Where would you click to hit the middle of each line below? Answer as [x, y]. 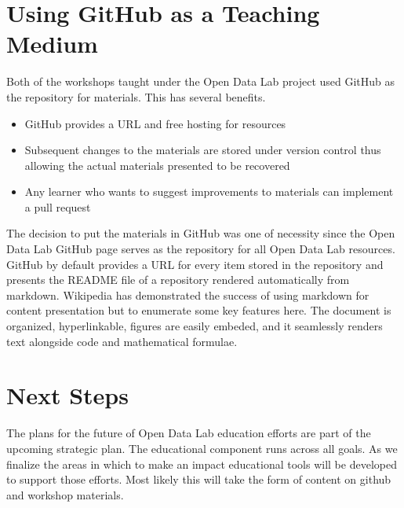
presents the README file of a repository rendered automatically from [178, 280]
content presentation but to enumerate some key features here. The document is [199, 310]
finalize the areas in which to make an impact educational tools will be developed [202, 464]
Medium [52, 44]
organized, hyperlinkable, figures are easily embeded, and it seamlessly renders [195, 326]
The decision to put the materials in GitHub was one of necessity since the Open [201, 233]
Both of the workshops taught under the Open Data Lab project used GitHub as [201, 81]
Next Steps [67, 395]
